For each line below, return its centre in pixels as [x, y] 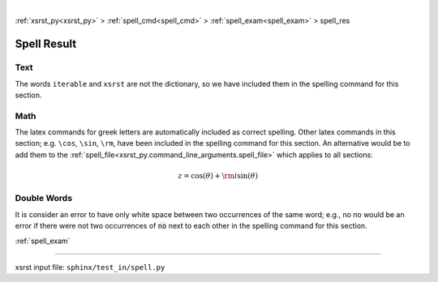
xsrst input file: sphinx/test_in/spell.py [90, 267]
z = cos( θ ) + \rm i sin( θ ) [218, 176]
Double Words [44, 199]
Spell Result [46, 44]
